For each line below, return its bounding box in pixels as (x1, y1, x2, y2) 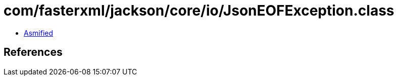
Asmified (24, 28, 54, 37)
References (4, 46, 63, 59)
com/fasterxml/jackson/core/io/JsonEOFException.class (4, 2, 394, 19)
